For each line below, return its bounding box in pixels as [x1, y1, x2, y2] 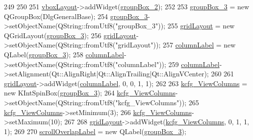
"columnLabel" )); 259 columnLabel [115, 59, 220, 69]
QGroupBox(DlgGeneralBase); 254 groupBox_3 [4, 11, 148, 21]
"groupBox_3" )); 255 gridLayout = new [115, 21, 235, 31]
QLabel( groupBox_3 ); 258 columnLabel [4, 49, 124, 59]
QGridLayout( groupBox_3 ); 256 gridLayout [4, 30, 136, 40]
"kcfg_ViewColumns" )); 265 [115, 97, 199, 107]
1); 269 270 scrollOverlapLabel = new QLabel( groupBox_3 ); [4, 126, 186, 136]
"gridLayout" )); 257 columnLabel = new [115, 40, 236, 50]
